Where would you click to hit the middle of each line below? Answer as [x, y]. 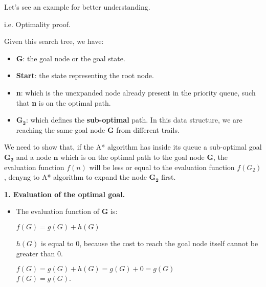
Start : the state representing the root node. [85, 75]
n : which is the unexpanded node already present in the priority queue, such [136, 92]
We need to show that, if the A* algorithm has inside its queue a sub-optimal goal [133, 147]
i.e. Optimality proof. [37, 24]
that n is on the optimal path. [63, 102]
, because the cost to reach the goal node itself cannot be [169, 243]
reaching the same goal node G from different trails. [98, 129]
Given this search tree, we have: [54, 41]
